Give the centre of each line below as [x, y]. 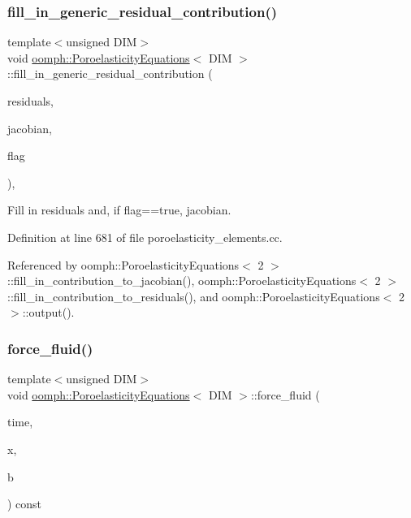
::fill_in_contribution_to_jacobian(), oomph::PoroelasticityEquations [182, 281]
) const [25, 504]
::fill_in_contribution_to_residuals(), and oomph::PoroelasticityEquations [194, 296]
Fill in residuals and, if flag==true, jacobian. [119, 210]
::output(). [48, 312]
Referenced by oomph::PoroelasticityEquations [123, 264]
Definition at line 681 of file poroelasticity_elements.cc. [145, 237]
